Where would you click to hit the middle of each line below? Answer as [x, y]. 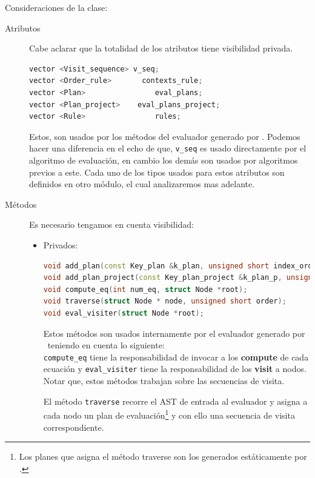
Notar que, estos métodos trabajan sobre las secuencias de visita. [164, 381]
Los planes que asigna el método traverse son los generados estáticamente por [163, 456]
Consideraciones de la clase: [56, 7]
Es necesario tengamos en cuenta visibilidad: [111, 224]
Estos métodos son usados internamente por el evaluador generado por [174, 333]
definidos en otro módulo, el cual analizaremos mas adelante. [142, 184]
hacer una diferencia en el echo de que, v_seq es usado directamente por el [168, 148]
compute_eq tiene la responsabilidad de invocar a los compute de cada [176, 357]
